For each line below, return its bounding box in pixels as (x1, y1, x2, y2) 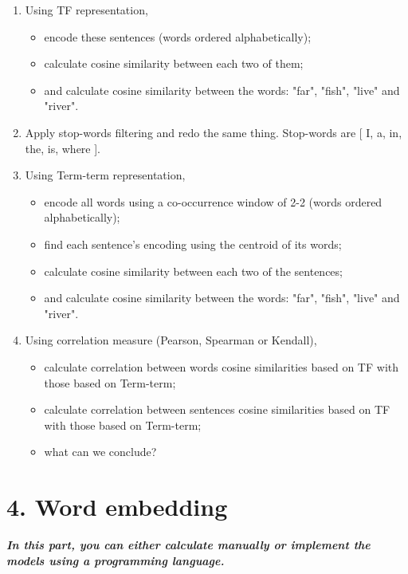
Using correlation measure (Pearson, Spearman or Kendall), (25, 332, 317, 348)
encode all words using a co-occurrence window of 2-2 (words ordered (44, 193, 382, 210)
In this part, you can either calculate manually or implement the (6, 537, 371, 552)
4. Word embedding (6, 490, 228, 523)
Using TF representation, (25, 2, 148, 18)
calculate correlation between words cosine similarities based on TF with (44, 358, 399, 375)
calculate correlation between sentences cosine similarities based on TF (44, 401, 390, 418)
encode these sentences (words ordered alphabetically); (44, 28, 312, 45)
